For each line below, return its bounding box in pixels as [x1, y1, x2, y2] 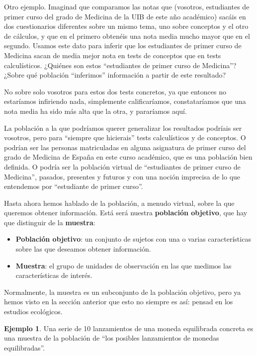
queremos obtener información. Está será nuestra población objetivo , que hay [4, 207, 248, 218]
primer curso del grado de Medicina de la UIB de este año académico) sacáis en [4, 11, 246, 21]
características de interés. [15, 270, 92, 280]
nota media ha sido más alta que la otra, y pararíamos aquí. [4, 105, 187, 116]
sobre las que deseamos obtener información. [15, 244, 151, 254]
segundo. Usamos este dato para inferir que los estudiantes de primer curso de [4, 40, 242, 51]
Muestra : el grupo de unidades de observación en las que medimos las [15, 260, 232, 270]
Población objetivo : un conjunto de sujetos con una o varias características [15, 234, 251, 244]
